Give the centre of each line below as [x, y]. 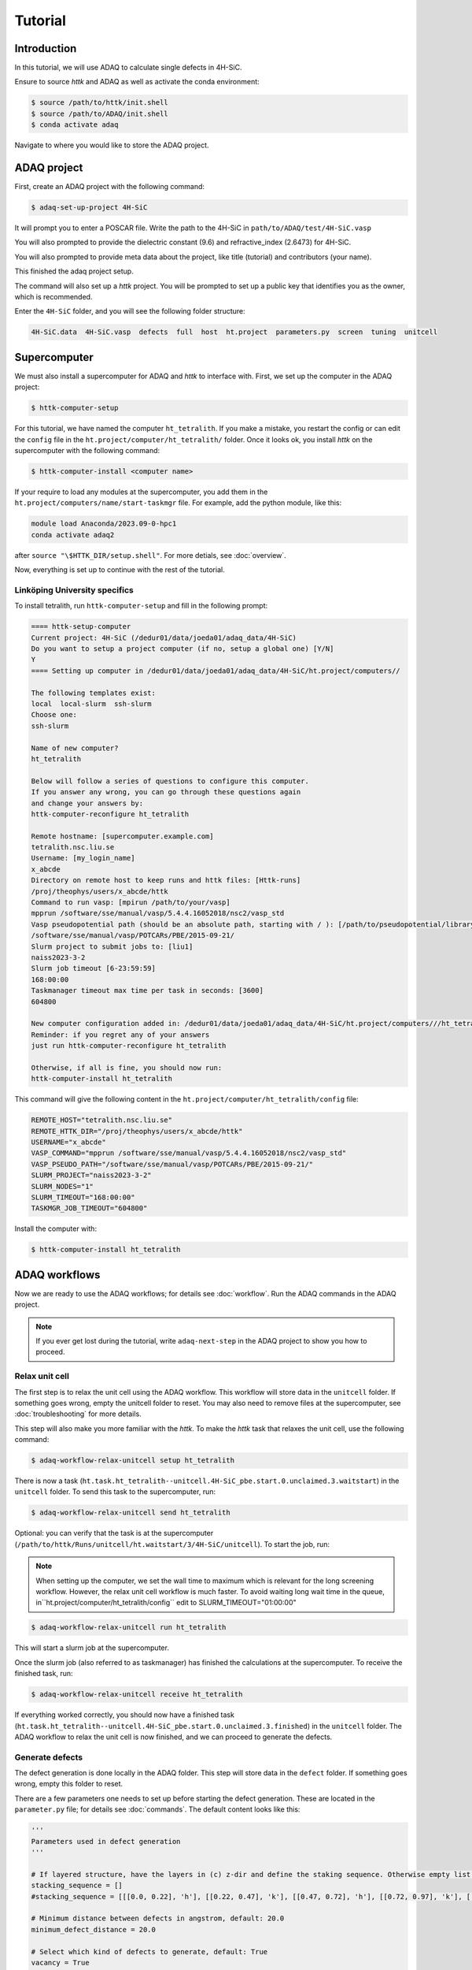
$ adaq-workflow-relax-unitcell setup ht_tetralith [133, 1461]
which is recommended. [53, 297]
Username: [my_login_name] [83, 858]
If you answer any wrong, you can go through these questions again [166, 792]
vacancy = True [60, 1963]
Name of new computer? [75, 748]
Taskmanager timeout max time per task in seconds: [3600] [147, 991]
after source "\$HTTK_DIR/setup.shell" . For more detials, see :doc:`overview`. [150, 555]
